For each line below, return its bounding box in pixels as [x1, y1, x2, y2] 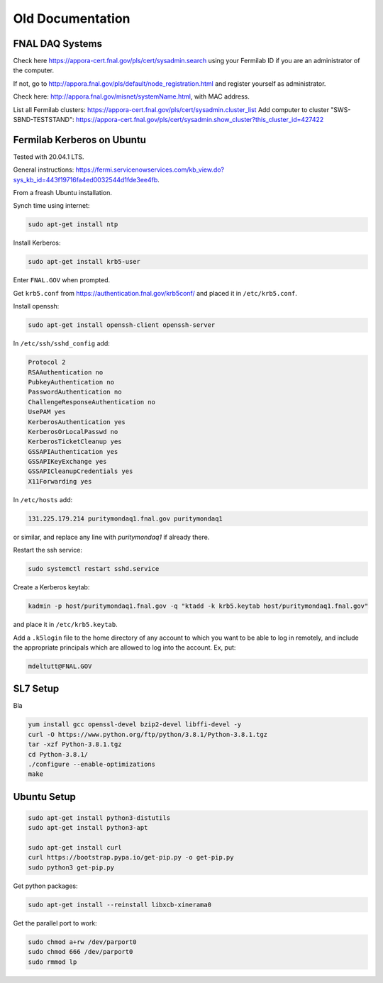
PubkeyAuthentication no [28, 378, 115, 386]
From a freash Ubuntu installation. [13, 189, 113, 197]
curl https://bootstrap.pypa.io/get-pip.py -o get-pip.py [28, 853, 234, 862]
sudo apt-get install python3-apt [28, 823, 148, 832]
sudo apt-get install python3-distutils [28, 813, 170, 822]
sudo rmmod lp [28, 957, 77, 966]
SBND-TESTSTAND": [13, 116, 74, 124]
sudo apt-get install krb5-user [28, 257, 141, 266]
